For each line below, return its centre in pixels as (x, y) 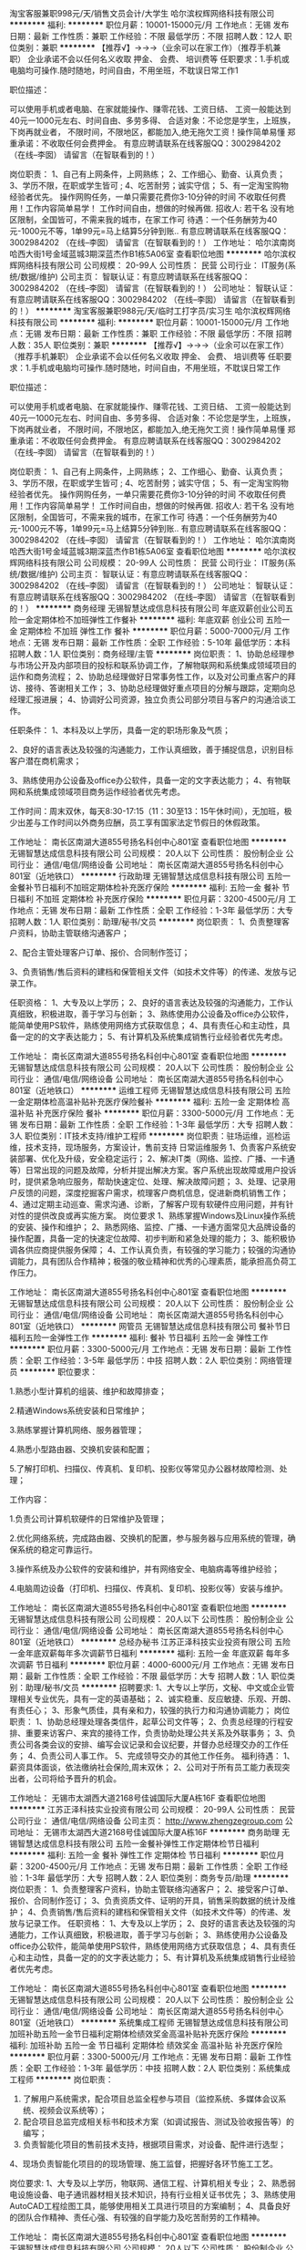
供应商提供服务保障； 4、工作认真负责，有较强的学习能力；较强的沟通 (157, 1250)
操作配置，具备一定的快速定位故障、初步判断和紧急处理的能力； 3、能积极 (149, 1239)
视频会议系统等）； (73, 2110)
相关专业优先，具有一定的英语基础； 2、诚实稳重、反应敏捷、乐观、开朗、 (156, 1699)
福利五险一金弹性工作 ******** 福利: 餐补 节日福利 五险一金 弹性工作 (139, 1337)
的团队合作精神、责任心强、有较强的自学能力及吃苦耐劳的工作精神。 (137, 2217)
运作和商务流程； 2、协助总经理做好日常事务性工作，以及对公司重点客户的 (149, 676)
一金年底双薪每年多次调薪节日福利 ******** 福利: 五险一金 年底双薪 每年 (146, 1653)
